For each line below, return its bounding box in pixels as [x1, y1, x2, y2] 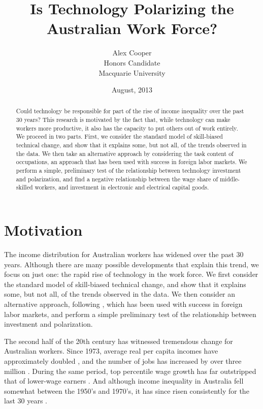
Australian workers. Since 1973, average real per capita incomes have [4, 345, 218, 356]
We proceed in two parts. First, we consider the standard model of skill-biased [16, 132, 223, 141]
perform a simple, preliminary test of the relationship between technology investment [16, 166, 241, 175]
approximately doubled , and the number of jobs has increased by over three [4, 355, 242, 366]
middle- [220, 174, 240, 183]
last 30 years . [4, 395, 47, 406]
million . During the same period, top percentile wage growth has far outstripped [4, 365, 256, 376]
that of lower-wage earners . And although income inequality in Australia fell [4, 375, 244, 386]
